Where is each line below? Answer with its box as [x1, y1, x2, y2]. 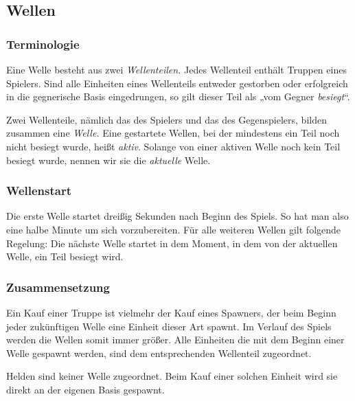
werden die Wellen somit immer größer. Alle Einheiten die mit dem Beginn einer [6, 332, 345, 347]
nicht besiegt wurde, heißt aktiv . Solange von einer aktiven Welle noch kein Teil [6, 139, 341, 153]
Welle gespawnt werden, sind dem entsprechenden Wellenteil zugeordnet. [6, 345, 312, 360]
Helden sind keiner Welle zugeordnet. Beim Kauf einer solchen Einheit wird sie [6, 369, 338, 383]
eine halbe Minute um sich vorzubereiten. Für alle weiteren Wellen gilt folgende [6, 222, 341, 236]
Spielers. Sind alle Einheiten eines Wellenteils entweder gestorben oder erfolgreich [6, 76, 348, 90]
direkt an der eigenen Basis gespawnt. [6, 382, 165, 396]
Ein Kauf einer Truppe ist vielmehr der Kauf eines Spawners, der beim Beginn [6, 305, 336, 319]
